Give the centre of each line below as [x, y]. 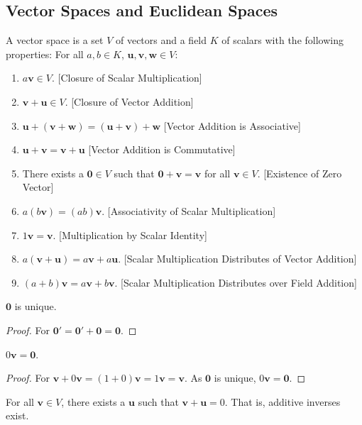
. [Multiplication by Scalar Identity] [130, 234]
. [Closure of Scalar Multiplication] [127, 78]
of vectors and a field [161, 40]
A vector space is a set [55, 40]
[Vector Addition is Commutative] [162, 149]
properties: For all [45, 54]
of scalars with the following [283, 40]
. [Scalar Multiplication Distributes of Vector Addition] [237, 259]
